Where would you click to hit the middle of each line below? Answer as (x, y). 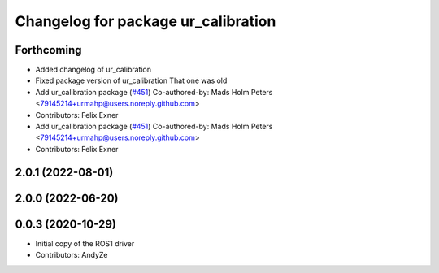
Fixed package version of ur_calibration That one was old (131, 80)
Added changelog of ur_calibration (93, 70)
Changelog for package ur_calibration (146, 21)
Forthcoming (48, 50)
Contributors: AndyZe (72, 255)
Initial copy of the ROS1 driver (85, 243)
